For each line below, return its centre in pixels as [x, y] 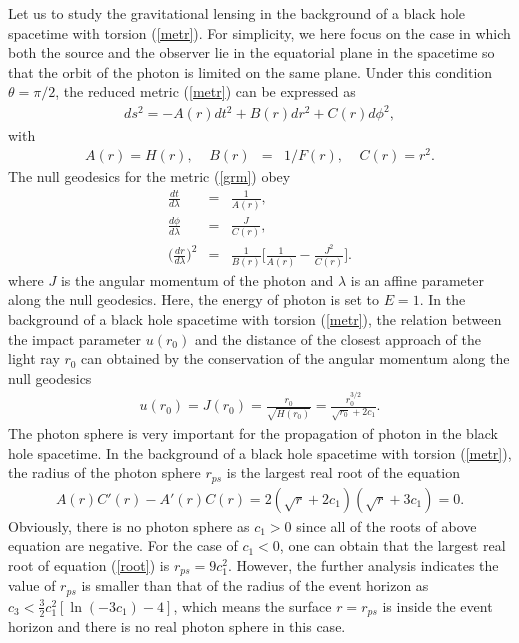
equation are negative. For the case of [123, 545]
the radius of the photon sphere [104, 472]
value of [32, 585]
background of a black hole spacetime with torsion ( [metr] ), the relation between [255, 318]
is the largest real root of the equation [343, 472]
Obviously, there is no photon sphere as [129, 525]
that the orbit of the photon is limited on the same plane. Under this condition [250, 71]
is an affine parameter [417, 279]
